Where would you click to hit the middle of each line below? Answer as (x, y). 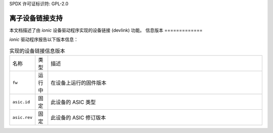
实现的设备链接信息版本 (37, 51)
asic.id (21, 102)
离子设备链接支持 (36, 18)
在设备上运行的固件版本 (79, 83)
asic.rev (22, 117)
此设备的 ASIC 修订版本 (78, 118)
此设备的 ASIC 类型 (73, 102)
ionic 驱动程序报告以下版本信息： (44, 39)
